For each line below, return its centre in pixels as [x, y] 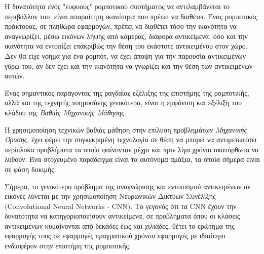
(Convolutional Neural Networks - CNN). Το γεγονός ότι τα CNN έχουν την [121, 206]
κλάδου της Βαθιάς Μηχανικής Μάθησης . [65, 112]
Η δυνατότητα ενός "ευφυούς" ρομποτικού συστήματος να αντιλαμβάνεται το [117, 6]
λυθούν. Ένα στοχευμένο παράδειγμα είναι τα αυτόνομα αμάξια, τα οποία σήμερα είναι [133, 159]
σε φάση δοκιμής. [30, 169]
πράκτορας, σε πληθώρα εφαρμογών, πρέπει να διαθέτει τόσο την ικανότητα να [121, 26]
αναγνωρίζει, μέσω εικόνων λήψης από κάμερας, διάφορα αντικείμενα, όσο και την [126, 36]
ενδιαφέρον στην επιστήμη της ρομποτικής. [68, 246]
